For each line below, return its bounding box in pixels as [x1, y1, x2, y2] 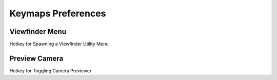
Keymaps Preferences [9, 8, 106, 19]
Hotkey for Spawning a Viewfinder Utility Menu [9, 41, 109, 47]
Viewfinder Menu [9, 27, 67, 36]
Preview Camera [9, 54, 64, 63]
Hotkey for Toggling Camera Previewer [9, 67, 92, 74]
